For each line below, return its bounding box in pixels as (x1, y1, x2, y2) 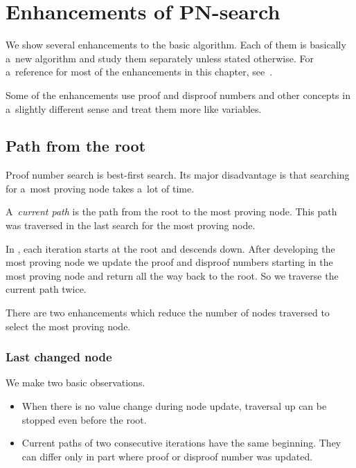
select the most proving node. (6, 318, 131, 333)
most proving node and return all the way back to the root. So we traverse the (6, 268, 339, 282)
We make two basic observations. (6, 375, 145, 390)
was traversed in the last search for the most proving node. (6, 218, 256, 233)
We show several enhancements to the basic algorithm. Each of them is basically (6, 37, 346, 52)
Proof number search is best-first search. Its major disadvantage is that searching (6, 168, 350, 182)
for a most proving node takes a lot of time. (6, 181, 195, 195)
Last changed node (6, 348, 112, 366)
